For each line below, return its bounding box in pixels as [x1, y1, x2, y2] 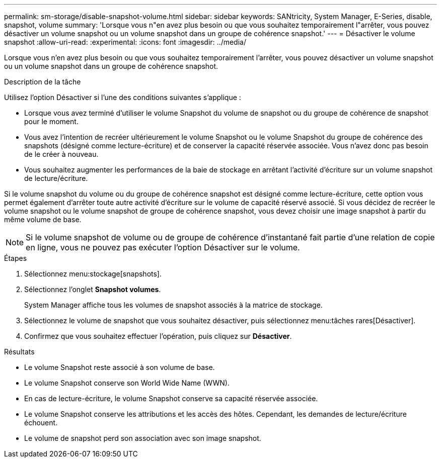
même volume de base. [4, 215, 82, 224]
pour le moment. [24, 117, 79, 126]
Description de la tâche [4, 77, 81, 86]
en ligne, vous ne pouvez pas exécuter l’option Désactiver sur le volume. [26, 242, 300, 252]
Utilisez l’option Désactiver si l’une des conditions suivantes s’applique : [4, 93, 241, 102]
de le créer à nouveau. [24, 150, 99, 158]
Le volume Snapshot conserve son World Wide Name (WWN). [24, 379, 230, 387]
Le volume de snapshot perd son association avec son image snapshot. [24, 434, 261, 442]
